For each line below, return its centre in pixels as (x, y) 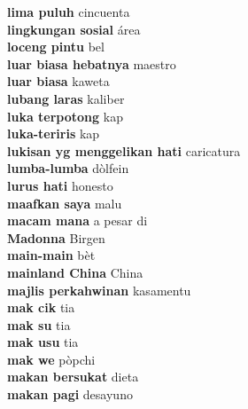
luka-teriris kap (54, 134)
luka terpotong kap (65, 116)
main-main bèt (51, 255)
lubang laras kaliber (66, 98)
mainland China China (75, 272)
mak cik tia (41, 307)
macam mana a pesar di (77, 220)
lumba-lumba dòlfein (68, 168)
